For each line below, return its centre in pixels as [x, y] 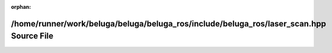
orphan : [21, 7]
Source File [32, 36]
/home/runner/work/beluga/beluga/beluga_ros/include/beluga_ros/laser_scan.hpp [168, 24]
